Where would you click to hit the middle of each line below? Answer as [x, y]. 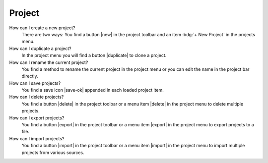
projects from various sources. [53, 152]
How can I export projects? [37, 118]
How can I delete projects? [36, 97]
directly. [30, 76]
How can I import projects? [37, 138]
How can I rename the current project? [49, 62]
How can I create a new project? [42, 28]
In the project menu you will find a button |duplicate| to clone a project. [94, 55]
